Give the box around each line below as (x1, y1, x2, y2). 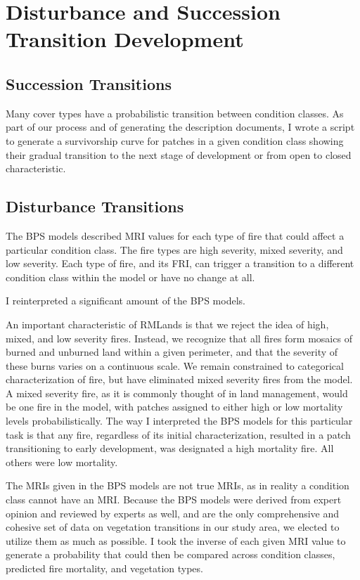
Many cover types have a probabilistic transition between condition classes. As (6, 105, 344, 120)
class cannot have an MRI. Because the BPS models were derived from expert (6, 492, 342, 507)
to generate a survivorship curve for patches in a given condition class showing (6, 133, 344, 148)
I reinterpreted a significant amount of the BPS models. (6, 293, 245, 308)
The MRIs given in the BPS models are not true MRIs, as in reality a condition (6, 478, 349, 493)
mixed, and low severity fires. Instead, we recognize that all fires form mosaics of (6, 330, 352, 345)
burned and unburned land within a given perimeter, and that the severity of (6, 344, 338, 359)
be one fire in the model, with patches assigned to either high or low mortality (6, 399, 343, 414)
